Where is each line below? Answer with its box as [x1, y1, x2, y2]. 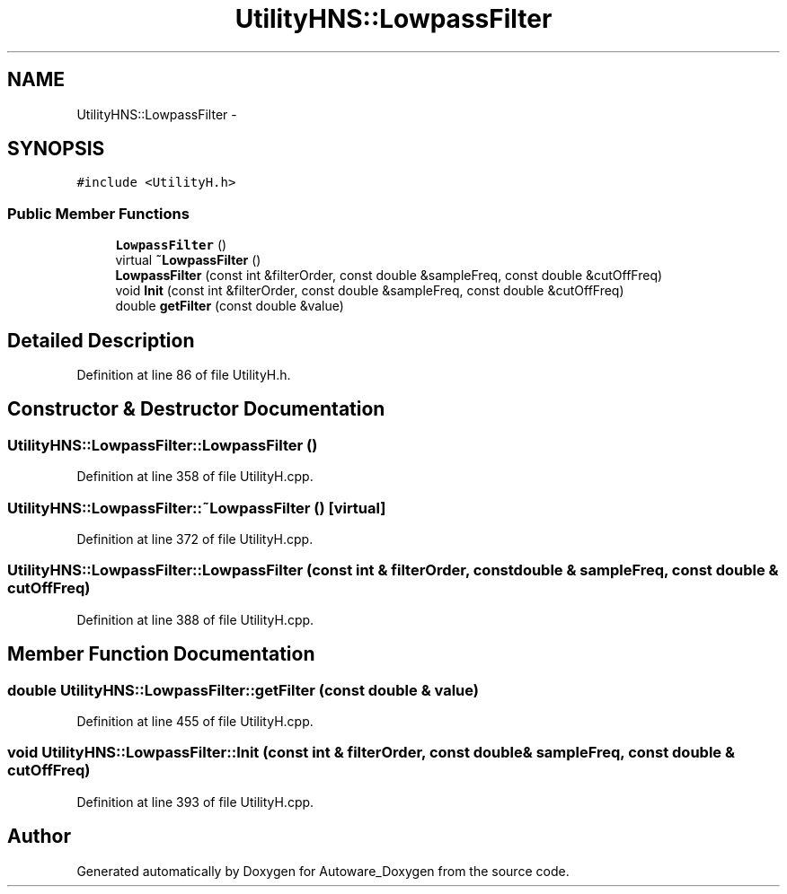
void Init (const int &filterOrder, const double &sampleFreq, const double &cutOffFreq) [115, 283, 624, 299]
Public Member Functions [7, 204, 190, 223]
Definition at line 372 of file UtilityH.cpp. [76, 531, 314, 547]
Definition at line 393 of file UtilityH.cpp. [76, 793, 314, 810]
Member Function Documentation [7, 643, 315, 666]
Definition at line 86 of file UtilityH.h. [76, 367, 291, 383]
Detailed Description [7, 329, 195, 352]
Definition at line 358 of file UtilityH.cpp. [76, 469, 314, 485]
